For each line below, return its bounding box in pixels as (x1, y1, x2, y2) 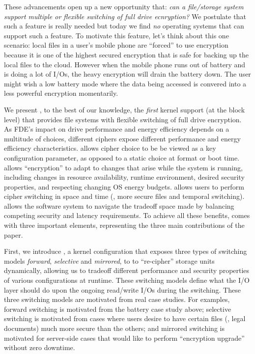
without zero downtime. (4, 342, 75, 353)
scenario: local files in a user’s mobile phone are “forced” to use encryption (4, 40, 228, 50)
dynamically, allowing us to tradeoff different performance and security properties (4, 265, 250, 275)
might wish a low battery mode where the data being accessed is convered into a (4, 78, 247, 88)
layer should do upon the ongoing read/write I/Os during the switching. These (4, 284, 241, 295)
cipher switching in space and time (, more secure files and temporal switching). (4, 191, 245, 201)
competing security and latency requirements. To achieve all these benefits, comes (4, 210, 250, 220)
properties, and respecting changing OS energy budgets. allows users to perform (4, 181, 244, 191)
